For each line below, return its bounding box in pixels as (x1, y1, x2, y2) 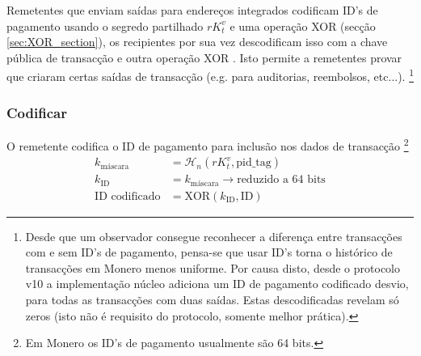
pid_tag (236, 157, 272, 169)
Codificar (6, 102, 67, 122)
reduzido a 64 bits (237, 174, 326, 186)
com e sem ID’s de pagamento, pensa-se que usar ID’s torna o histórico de (25, 244, 393, 261)
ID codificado (95, 190, 161, 202)
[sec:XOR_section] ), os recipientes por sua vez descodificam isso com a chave (6, 33, 388, 50)
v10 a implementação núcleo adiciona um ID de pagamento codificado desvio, (25, 275, 409, 292)
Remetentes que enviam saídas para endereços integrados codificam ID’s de (6, 2, 378, 18)
